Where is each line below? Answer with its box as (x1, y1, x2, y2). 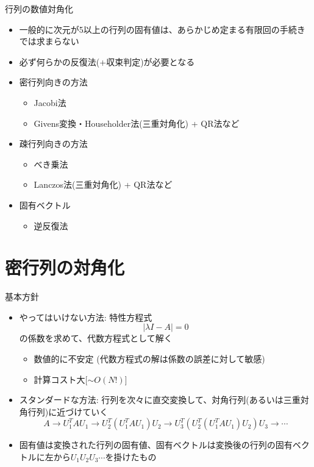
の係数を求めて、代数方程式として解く (19, 332, 173, 344)
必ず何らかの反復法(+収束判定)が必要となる (19, 55, 195, 68)
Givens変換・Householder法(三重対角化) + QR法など (34, 116, 240, 129)
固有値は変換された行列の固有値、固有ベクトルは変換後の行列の (19, 438, 276, 451)
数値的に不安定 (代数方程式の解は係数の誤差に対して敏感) (34, 352, 265, 365)
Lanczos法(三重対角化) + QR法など (34, 178, 173, 191)
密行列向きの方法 (19, 76, 88, 88)
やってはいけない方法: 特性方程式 (19, 310, 152, 323)
